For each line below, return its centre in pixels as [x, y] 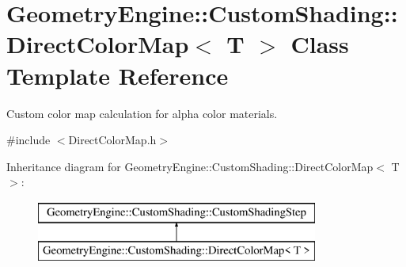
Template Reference [118, 75]
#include [28, 140]
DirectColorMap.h [112, 140]
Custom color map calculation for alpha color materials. [142, 113]
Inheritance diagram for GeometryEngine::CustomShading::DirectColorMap [190, 166]
